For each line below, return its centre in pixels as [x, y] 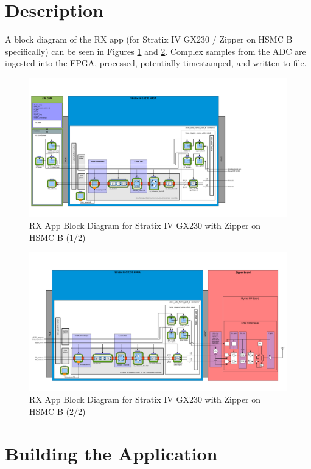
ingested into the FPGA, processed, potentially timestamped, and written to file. [156, 63]
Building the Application [111, 453]
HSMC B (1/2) [58, 237]
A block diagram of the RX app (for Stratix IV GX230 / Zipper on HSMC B [149, 39]
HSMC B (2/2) [58, 411]
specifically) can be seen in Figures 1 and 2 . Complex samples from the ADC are [155, 51]
